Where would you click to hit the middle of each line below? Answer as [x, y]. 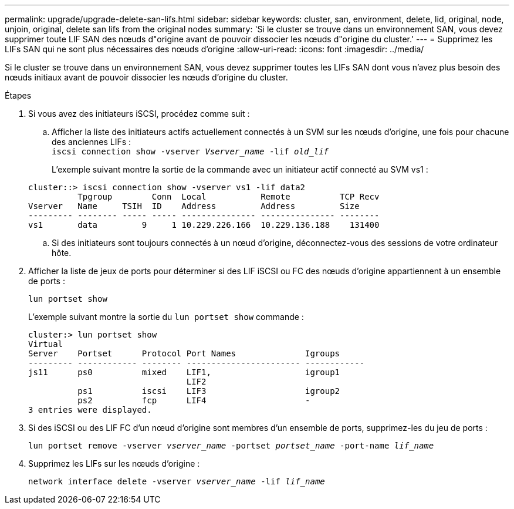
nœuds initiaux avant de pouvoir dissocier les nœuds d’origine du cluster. [146, 77]
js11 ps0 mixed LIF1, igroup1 [184, 372]
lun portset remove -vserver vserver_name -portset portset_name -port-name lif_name [231, 446]
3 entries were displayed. [90, 410]
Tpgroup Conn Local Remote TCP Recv [229, 197]
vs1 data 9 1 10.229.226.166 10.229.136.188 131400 [204, 225]
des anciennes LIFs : [92, 142]
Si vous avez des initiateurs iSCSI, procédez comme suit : [139, 114]
